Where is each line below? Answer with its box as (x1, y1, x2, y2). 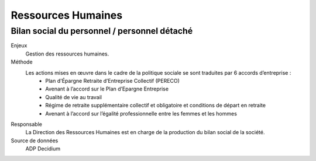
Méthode (11, 58, 33, 65)
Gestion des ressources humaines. (25, 50, 109, 57)
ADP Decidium (25, 145, 61, 152)
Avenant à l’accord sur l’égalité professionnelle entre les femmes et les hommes (45, 110, 237, 117)
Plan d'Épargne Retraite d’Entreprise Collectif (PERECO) (45, 77, 180, 84)
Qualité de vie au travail (45, 93, 102, 100)
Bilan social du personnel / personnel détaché (11, 26, 193, 36)
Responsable (11, 120, 42, 128)
